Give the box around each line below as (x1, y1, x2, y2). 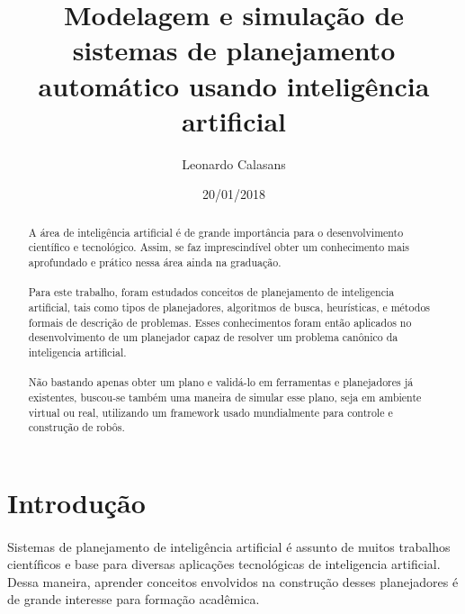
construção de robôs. (28, 420, 125, 435)
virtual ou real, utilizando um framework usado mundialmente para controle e (28, 404, 393, 420)
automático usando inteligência (38, 67, 430, 104)
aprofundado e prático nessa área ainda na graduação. (28, 254, 282, 269)
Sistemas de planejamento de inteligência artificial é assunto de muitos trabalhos (7, 537, 451, 555)
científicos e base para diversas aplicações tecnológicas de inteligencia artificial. (7, 555, 441, 573)
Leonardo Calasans (182, 154, 286, 173)
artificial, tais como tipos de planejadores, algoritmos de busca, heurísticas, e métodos (28, 299, 431, 314)
